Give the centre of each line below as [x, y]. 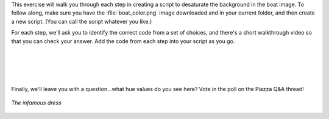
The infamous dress [37, 103]
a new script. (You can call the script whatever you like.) [82, 21]
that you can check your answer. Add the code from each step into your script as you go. [123, 41]
